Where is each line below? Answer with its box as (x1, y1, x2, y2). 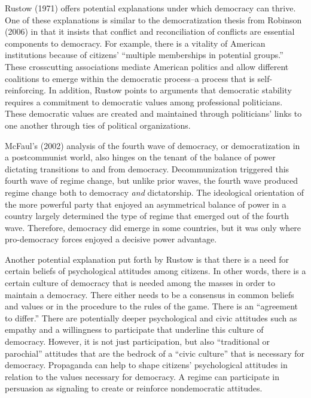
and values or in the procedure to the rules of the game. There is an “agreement (5, 300, 298, 312)
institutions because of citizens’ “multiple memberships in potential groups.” (5, 48, 283, 61)
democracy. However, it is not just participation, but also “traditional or (5, 335, 270, 348)
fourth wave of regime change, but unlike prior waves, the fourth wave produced (5, 174, 298, 187)
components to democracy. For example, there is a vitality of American (5, 37, 266, 49)
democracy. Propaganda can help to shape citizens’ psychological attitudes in (5, 358, 288, 371)
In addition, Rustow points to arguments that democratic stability (48, 84, 292, 96)
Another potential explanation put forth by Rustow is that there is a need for (5, 253, 289, 265)
